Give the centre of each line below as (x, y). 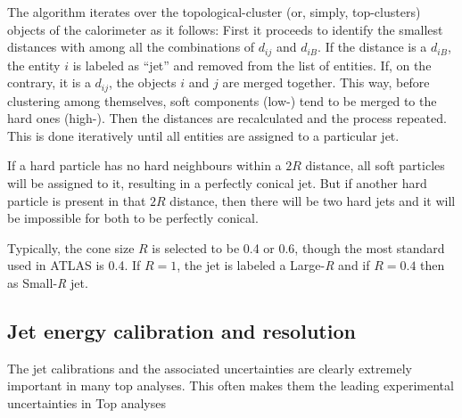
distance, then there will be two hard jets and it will (313, 200)
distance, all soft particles (375, 165)
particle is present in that (77, 200)
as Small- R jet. (48, 283)
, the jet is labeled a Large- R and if (273, 265)
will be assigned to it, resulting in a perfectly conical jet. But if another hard (217, 183)
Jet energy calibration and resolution (181, 331)
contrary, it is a (49, 82)
